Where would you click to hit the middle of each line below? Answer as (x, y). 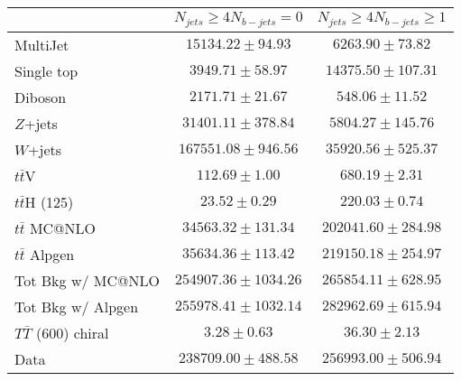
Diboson (41, 97)
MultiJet (42, 44)
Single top (46, 70)
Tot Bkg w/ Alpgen (77, 306)
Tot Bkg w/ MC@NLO (87, 280)
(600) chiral (73, 332)
